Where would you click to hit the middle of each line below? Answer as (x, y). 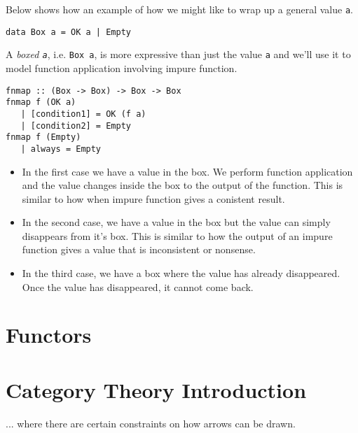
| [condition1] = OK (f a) (83, 114)
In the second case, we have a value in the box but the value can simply (176, 222)
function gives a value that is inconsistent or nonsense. (139, 249)
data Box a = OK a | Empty (68, 32)
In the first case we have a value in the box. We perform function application (187, 171)
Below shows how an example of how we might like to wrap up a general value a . (179, 9)
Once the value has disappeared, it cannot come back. (138, 286)
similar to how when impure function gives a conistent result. (153, 198)
